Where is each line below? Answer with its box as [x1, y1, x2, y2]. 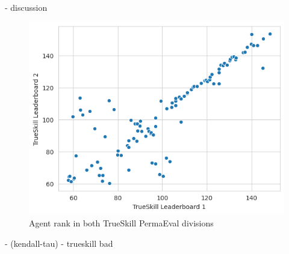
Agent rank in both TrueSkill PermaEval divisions [29, 216, 214, 229]
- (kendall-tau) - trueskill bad [5, 237, 113, 249]
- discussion [5, 1, 48, 13]
